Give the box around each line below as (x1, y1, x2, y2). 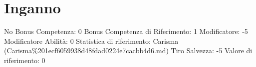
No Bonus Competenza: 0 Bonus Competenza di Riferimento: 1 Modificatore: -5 (4, 26, 248, 36)
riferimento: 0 (4, 55, 45, 65)
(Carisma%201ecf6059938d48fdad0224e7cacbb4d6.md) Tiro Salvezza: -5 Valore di (4, 45, 253, 56)
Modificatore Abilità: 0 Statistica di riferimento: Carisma (4, 35, 179, 46)
